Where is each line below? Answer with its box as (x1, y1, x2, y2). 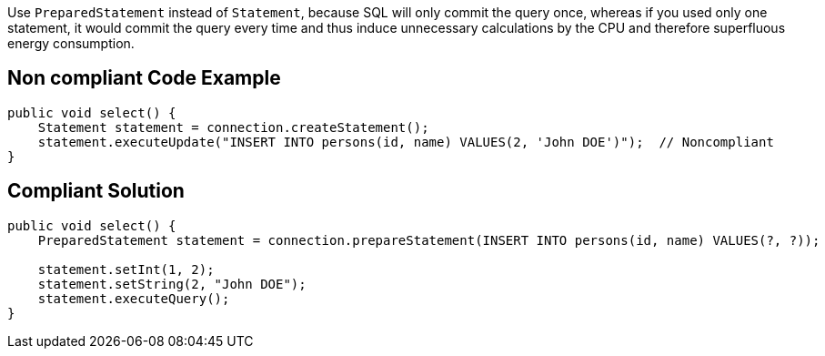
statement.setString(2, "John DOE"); (37, 276, 307, 291)
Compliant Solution (7, 179, 185, 203)
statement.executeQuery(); (37, 290, 230, 306)
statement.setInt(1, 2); (37, 261, 215, 277)
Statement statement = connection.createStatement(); (37, 119, 429, 135)
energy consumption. (7, 36, 135, 51)
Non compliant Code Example (7, 66, 281, 90)
